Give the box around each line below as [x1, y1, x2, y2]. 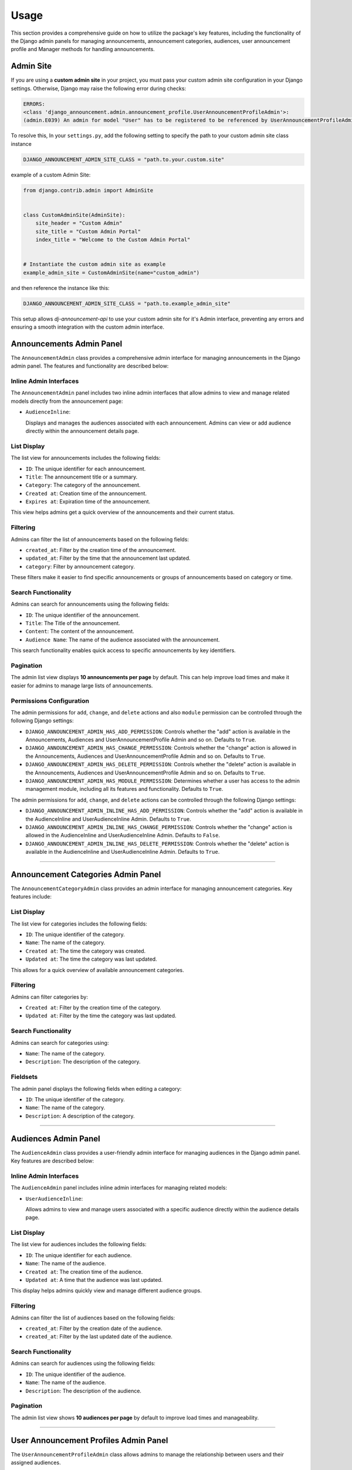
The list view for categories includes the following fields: [11, 920, 148, 927]
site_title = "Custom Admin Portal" [35, 228, 141, 235]
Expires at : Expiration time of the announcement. [25, 498, 151, 505]
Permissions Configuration [11, 697, 89, 705]
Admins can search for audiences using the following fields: [11, 1360, 155, 1367]
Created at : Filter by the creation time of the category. [25, 1004, 161, 1011]
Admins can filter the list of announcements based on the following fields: [11, 536, 189, 543]
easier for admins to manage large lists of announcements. [11, 682, 153, 689]
